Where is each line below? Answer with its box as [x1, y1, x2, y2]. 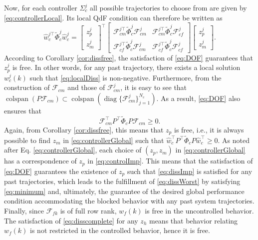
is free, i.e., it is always [174, 124, 244, 135]
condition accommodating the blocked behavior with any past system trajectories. [4, 195, 255, 206]
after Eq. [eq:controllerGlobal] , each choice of [4, 144, 142, 155]
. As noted [218, 134, 250, 145]
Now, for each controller [4, 2, 77, 12]
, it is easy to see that [120, 82, 187, 92]
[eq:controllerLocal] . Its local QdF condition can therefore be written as [4, 12, 223, 22]
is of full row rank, [60, 205, 117, 215]
